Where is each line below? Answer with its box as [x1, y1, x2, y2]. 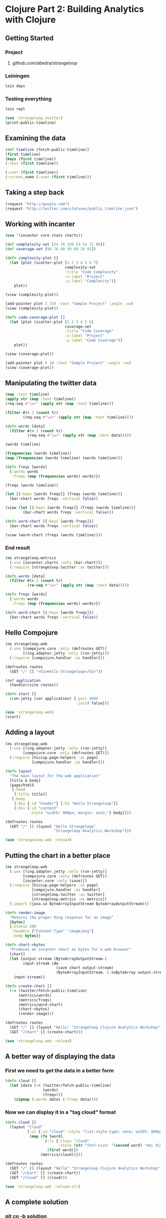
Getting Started [5, 34, 54, 42]
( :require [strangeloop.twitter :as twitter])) [9, 565, 110, 570]
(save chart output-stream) [56, 965, 114, 971]
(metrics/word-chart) [18, 1002, 63, 1007]
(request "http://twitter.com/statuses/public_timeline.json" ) [5, 206, 138, 211]
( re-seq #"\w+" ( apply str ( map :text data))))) [27, 583, 129, 588]
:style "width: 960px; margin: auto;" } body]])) [29, 810, 132, 815]
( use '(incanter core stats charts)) [5, 233, 83, 238]
